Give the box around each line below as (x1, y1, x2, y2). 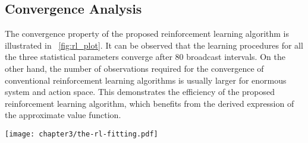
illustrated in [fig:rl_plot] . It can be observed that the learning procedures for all (5, 39, 303, 51)
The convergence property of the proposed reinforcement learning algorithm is (5, 27, 290, 40)
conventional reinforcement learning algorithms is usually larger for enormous (5, 74, 287, 86)
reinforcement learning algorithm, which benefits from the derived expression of (5, 97, 294, 109)
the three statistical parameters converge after (5, 50, 172, 63)
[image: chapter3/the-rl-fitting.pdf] (5, 129, 158, 138)
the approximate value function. (5, 109, 121, 121)
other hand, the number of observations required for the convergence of (5, 62, 264, 74)
